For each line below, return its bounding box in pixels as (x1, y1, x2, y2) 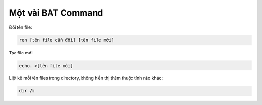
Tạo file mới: (9, 50, 34, 55)
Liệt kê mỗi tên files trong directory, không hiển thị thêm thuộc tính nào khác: (9, 75, 163, 81)
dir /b (19, 88, 35, 94)
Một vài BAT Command (9, 7, 103, 18)
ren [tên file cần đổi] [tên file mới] (19, 37, 114, 43)
